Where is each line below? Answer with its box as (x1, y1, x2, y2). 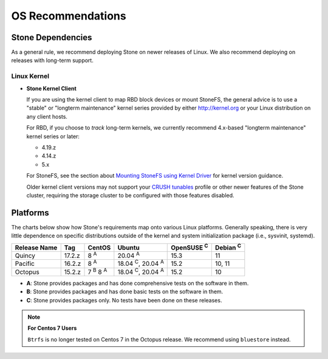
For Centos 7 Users (27, 324, 77, 332)
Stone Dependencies (11, 32, 92, 43)
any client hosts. (26, 113, 68, 120)
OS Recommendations (11, 9, 127, 23)
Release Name (15, 243, 58, 252)
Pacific (15, 259, 35, 268)
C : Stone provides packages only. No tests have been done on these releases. (26, 296, 222, 304)
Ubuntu (117, 243, 140, 252)
